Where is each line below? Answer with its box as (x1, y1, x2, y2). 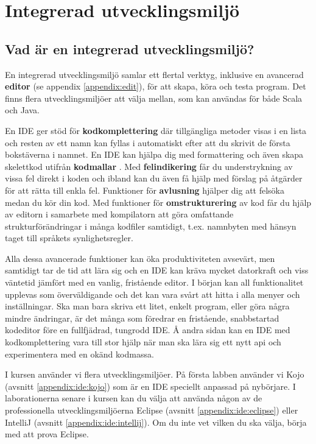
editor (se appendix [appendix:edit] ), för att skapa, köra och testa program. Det (5, 80, 306, 93)
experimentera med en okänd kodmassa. (5, 347, 154, 360)
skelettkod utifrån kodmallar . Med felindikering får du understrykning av (5, 160, 293, 172)
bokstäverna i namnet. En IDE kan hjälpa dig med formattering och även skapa (5, 148, 304, 161)
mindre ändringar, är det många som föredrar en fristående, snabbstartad (5, 311, 279, 324)
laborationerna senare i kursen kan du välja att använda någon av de (5, 392, 262, 404)
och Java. (5, 104, 40, 116)
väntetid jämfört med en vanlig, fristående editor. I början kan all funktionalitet (5, 276, 304, 289)
